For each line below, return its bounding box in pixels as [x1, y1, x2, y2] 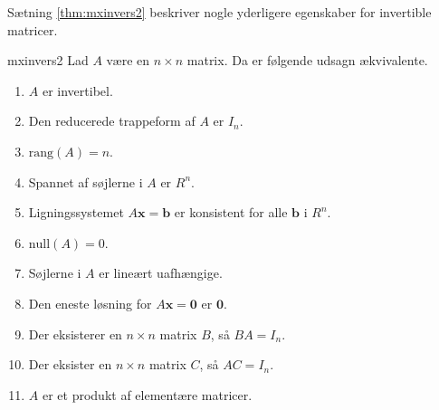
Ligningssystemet [28, 203, 124, 222]
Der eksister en [28, 355, 112, 374]
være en [106, 51, 150, 70]
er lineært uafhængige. [99, 263, 223, 282]
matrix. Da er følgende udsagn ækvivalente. [186, 51, 428, 70]
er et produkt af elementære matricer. [42, 385, 253, 404]
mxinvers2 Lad [7, 51, 89, 70]
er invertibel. [42, 81, 113, 100]
